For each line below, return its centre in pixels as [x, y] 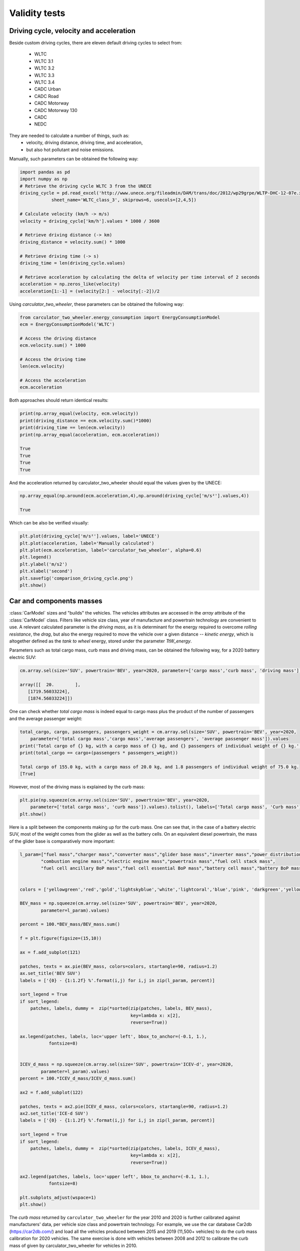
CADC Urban [47, 89]
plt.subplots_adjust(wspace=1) [58, 1197]
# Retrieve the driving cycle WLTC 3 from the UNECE [86, 186]
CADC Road [46, 96]
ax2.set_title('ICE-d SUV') [54, 1114]
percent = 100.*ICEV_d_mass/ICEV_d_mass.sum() [78, 1079]
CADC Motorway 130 [56, 110]
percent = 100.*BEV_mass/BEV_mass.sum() [70, 924]
